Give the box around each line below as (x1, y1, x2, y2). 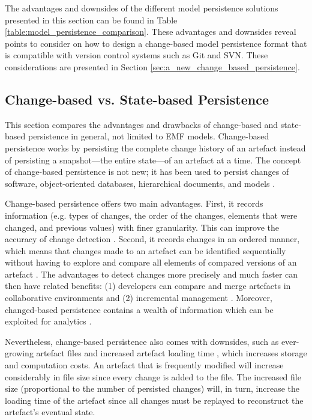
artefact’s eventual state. (5, 406, 95, 418)
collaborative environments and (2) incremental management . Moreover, (5, 291, 272, 304)
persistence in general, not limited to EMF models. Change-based (28, 130, 269, 142)
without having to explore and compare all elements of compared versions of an (5, 256, 297, 269)
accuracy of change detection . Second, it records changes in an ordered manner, (5, 233, 300, 245)
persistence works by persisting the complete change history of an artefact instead (5, 141, 306, 154)
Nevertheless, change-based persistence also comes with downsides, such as (5, 335, 279, 347)
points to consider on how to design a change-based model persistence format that (5, 37, 307, 49)
